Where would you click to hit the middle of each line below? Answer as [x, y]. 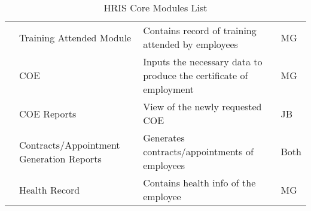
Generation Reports [60, 158]
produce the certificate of [196, 75]
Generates [164, 138]
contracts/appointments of [198, 151]
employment [169, 89]
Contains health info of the [199, 183]
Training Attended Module [75, 37]
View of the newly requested [202, 106]
